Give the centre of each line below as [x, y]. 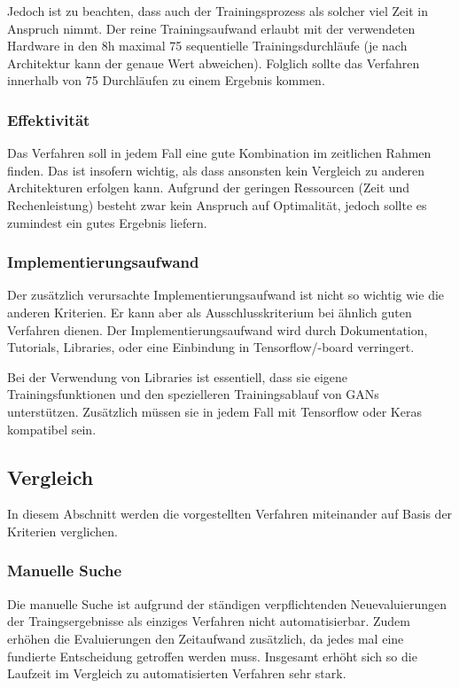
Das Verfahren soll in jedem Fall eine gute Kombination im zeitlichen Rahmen [219, 153]
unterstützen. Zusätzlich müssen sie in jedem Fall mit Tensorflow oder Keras [214, 411]
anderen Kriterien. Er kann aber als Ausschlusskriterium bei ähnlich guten [210, 312]
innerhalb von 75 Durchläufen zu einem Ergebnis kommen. [166, 80]
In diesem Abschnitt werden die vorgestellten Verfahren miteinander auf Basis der [230, 514]
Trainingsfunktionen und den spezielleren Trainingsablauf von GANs [193, 394]
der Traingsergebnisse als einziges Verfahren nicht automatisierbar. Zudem [209, 621]
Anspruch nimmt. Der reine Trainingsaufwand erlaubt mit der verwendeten [211, 28]
